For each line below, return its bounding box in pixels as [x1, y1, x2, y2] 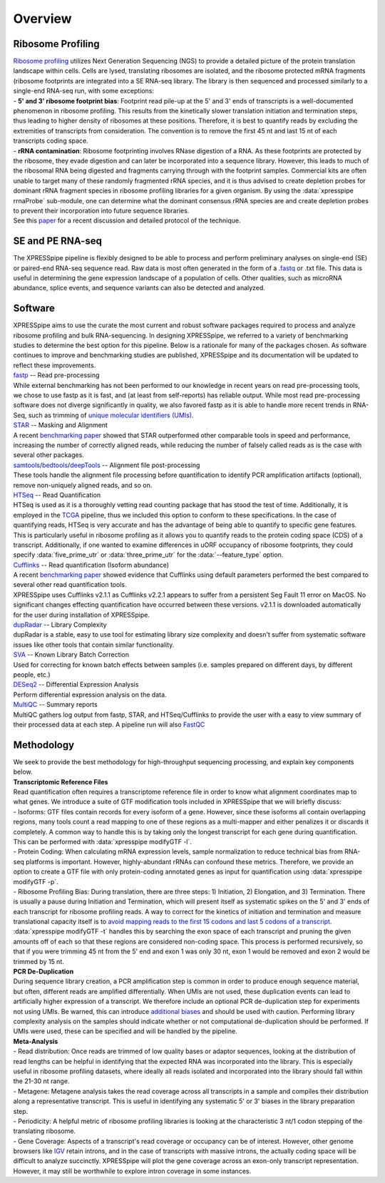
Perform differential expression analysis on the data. [13, 690, 167, 699]
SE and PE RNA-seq [13, 235, 103, 247]
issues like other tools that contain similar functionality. [13, 640, 175, 649]
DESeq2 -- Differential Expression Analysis [13, 680, 139, 689]
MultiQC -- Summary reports [13, 700, 98, 709]
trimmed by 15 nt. [13, 957, 64, 966]
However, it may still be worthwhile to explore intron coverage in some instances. [13, 1167, 252, 1175]
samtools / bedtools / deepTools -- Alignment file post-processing [13, 461, 200, 469]
